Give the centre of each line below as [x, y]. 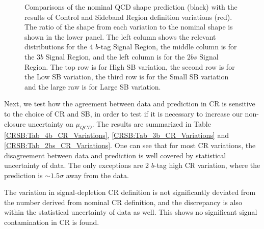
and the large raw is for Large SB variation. [93, 86]
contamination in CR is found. [52, 222]
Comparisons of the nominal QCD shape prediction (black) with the [131, 7]
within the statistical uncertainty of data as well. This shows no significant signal [131, 212]
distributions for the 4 [59, 47]
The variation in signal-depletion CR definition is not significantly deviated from [130, 192]
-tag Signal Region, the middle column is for [168, 47]
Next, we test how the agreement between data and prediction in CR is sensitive [130, 104]
